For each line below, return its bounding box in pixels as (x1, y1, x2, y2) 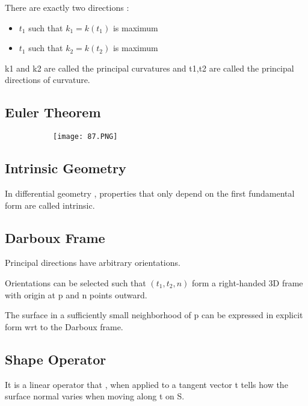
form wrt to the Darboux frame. (5, 320, 123, 333)
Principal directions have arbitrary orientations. (5, 256, 180, 269)
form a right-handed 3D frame (191, 277, 303, 289)
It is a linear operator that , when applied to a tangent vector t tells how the (5, 378, 288, 390)
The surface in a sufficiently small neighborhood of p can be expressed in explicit (5, 309, 303, 321)
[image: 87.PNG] (53, 132, 118, 141)
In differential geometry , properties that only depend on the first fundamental (5, 187, 295, 200)
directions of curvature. (5, 73, 90, 86)
